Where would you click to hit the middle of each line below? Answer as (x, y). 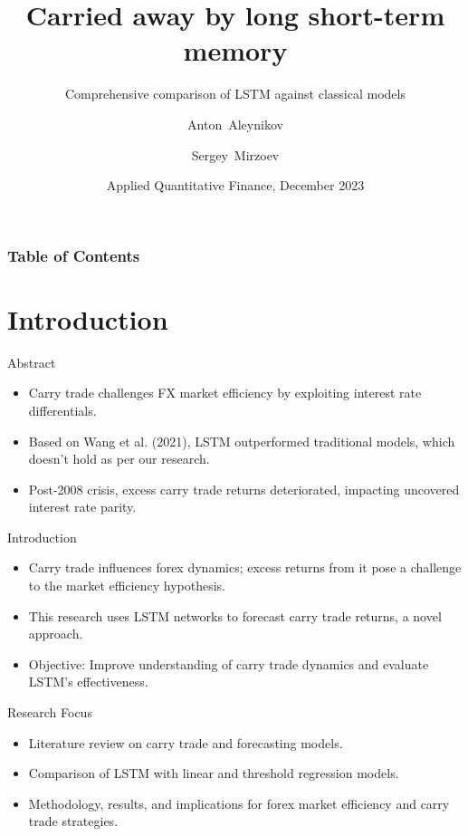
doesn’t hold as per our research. (119, 459)
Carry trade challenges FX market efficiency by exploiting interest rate (225, 393)
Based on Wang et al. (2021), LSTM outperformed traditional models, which (242, 441)
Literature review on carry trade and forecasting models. (186, 742)
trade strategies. (73, 821)
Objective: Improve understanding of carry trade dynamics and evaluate (229, 663)
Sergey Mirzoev (235, 154)
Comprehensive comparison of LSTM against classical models (235, 94)
